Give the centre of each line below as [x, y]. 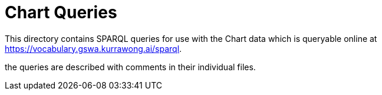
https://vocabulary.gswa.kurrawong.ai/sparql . [93, 48]
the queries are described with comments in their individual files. [130, 67]
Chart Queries [61, 12]
